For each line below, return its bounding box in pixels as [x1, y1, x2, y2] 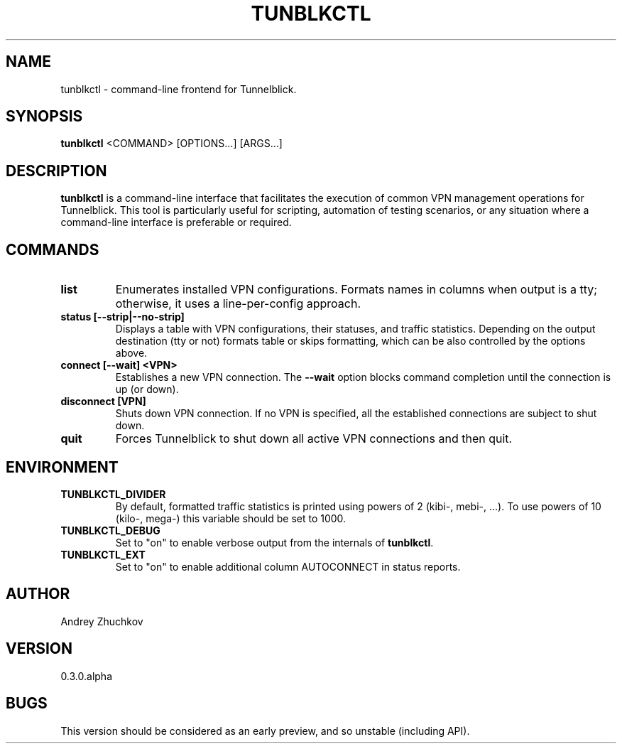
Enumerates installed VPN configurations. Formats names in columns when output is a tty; [115, 282, 598, 297]
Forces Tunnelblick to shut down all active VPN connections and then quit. [115, 431, 513, 446]
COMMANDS [6, 240, 99, 259]
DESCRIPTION [6, 161, 107, 180]
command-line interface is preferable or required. [60, 216, 292, 229]
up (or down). [115, 383, 179, 396]
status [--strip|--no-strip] [60, 311, 185, 323]
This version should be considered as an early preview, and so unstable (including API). [60, 724, 470, 737]
